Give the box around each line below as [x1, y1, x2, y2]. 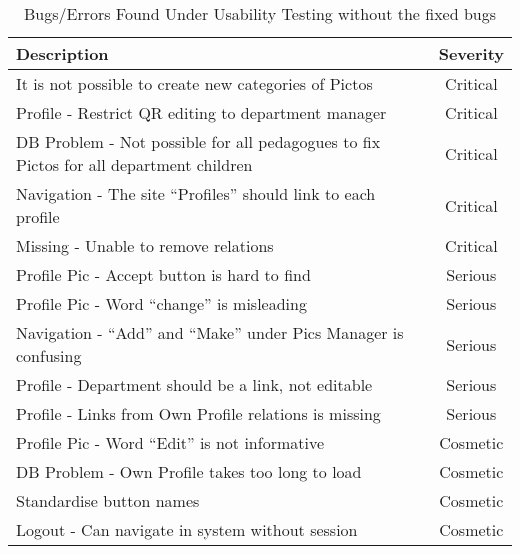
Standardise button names [16, 489, 200, 512]
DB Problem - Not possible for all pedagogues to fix [16, 130, 381, 153]
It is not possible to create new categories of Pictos [16, 72, 373, 95]
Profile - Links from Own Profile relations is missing [16, 402, 381, 425]
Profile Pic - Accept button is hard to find [16, 263, 311, 286]
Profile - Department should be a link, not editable [16, 373, 373, 396]
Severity [438, 42, 504, 65]
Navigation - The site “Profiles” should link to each [16, 182, 376, 205]
